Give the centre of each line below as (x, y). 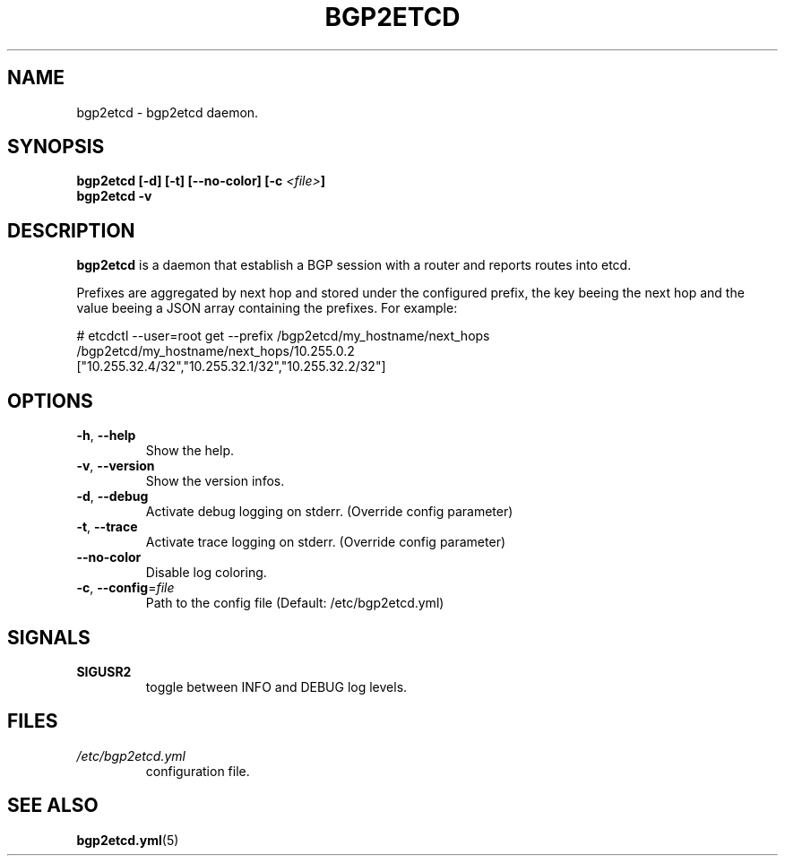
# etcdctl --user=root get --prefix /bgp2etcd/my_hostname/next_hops (283, 336)
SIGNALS (49, 637)
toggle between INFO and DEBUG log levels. (276, 686)
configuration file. (198, 771)
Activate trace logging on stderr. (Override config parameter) (326, 542)
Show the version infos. (215, 481)
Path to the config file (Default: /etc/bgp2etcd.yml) (295, 603)
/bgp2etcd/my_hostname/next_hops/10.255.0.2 (216, 351)
